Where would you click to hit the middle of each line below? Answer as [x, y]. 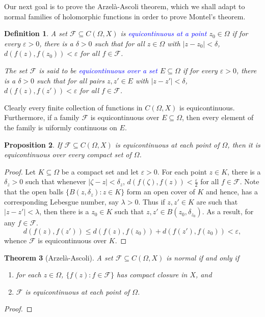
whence [16, 240]
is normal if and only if [203, 257]
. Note [249, 181]
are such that [217, 201]
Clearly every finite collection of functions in [73, 107]
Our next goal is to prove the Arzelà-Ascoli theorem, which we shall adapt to [125, 6]
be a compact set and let [100, 171]
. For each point [182, 171]
